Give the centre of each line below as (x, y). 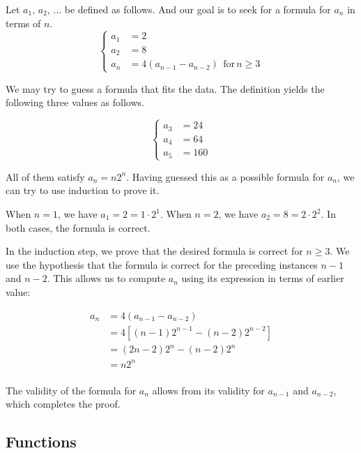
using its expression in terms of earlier (263, 278)
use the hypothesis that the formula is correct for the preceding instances (162, 264)
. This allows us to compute (106, 278)
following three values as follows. (75, 102)
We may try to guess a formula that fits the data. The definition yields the (165, 88)
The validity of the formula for (71, 390)
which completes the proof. (63, 404)
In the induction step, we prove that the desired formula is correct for (154, 251)
